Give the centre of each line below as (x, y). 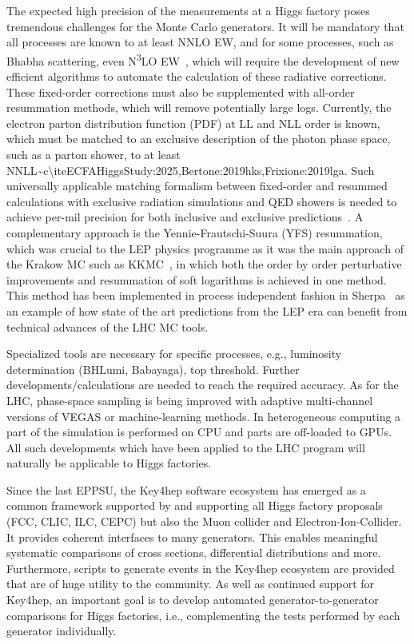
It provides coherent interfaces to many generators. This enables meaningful (192, 537)
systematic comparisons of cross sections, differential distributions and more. (194, 553)
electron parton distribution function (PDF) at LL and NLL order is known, (193, 123)
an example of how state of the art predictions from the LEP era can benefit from (207, 310)
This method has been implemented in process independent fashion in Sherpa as (206, 295)
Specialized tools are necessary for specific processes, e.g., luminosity (174, 354)
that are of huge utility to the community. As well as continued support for (191, 584)
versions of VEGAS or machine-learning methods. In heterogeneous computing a (204, 416)
